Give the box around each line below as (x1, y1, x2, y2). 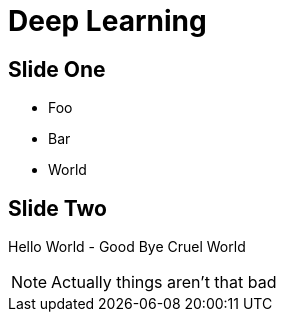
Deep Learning (8, 4, 207, 38)
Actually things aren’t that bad (51, 272, 277, 293)
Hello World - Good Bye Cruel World (8, 238, 246, 256)
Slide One (8, 56, 106, 82)
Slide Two (8, 195, 108, 221)
